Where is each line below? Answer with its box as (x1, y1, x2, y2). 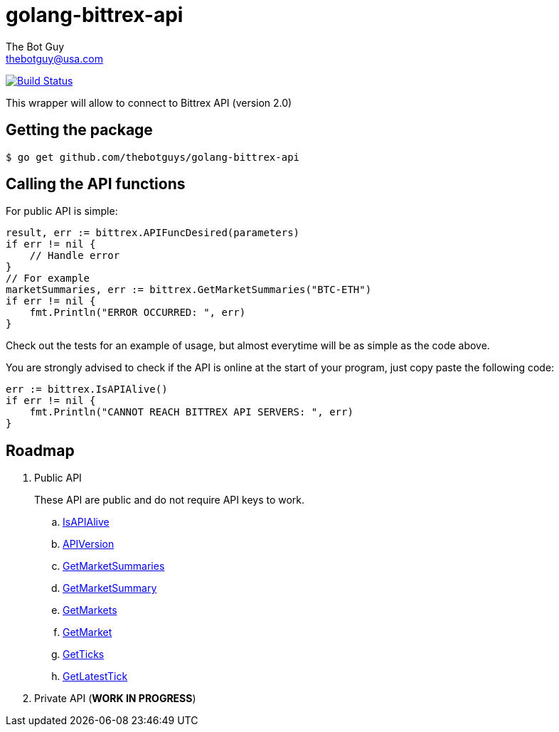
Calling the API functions (6, 175, 186, 193)
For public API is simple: (6, 205, 118, 218)
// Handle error (29, 250, 120, 262)
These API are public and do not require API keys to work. (34, 494, 305, 506)
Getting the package (6, 121, 153, 139)
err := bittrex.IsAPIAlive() (6, 383, 168, 396)
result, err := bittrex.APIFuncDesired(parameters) (6, 227, 300, 239)
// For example (6, 272, 90, 285)
